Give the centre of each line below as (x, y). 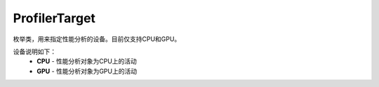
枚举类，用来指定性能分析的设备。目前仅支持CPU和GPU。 (97, 39)
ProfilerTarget (54, 18)
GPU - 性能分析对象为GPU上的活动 (87, 71)
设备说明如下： (34, 52)
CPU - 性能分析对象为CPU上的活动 (87, 61)
